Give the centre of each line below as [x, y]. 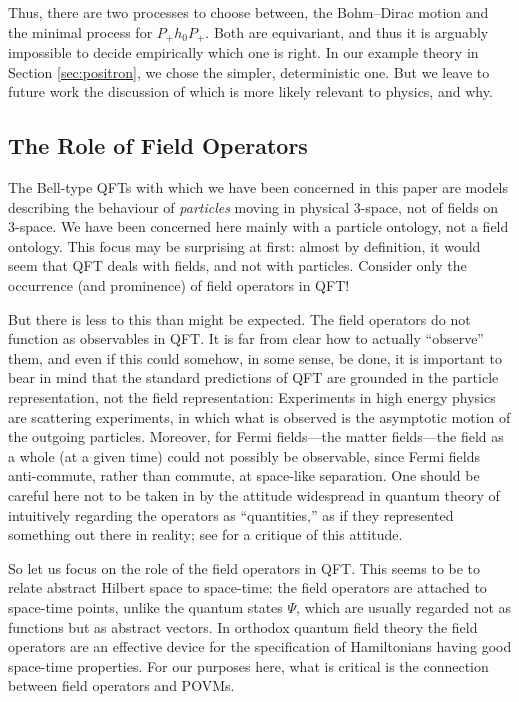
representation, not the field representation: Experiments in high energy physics [252, 396]
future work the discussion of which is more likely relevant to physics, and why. [250, 91]
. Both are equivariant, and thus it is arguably [347, 31]
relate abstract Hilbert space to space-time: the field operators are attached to [247, 587]
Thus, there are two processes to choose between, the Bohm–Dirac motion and [248, 12]
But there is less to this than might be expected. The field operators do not [239, 318]
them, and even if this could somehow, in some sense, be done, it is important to [255, 357]
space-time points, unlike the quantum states [145, 606]
